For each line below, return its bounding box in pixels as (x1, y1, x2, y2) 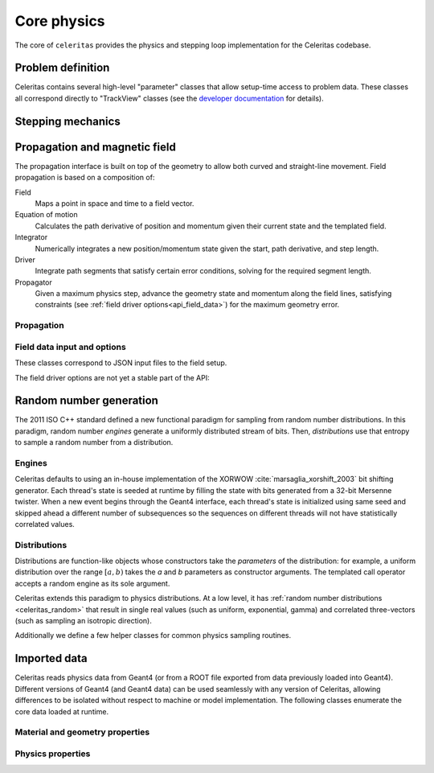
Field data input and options (14, 341, 126, 352)
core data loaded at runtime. (14, 706, 109, 716)
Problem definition (14, 61, 110, 75)
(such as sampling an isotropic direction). (14, 616, 152, 626)
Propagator (14, 278, 52, 287)
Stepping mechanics (14, 114, 121, 128)
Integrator (14, 232, 48, 242)
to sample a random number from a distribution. (14, 438, 174, 447)
